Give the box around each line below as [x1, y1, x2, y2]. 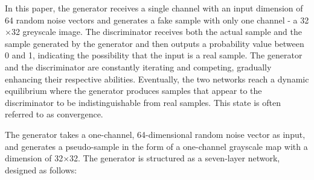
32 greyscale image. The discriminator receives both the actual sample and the [11, 25, 302, 38]
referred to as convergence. [5, 108, 103, 120]
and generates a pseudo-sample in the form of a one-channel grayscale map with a [5, 140, 308, 152]
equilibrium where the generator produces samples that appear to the [5, 84, 262, 97]
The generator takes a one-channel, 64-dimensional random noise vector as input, [5, 128, 306, 140]
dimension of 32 [5, 152, 63, 164]
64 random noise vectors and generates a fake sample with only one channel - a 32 [5, 13, 309, 26]
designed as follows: [5, 163, 77, 176]
